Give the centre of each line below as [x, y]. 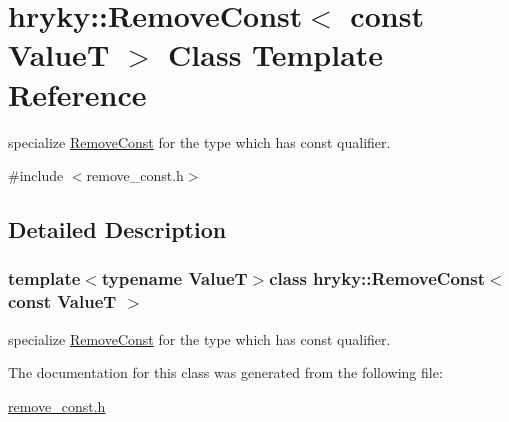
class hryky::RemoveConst [377, 278]
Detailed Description [117, 229]
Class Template [276, 54]
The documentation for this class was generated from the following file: [225, 372]
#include [36, 175]
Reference [77, 93]
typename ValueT [174, 278]
